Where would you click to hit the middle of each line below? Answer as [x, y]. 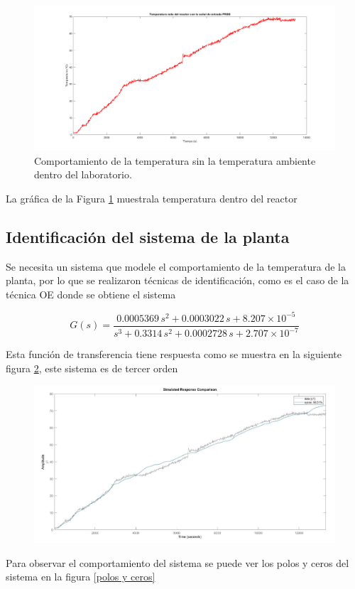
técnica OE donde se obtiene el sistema [91, 294]
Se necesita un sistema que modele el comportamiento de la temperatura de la [176, 266]
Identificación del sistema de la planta [148, 236]
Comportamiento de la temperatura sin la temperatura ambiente [175, 160]
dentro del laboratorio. [83, 174]
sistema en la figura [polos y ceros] [81, 577]
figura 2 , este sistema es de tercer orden [92, 368]
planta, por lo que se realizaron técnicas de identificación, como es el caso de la [177, 280]
